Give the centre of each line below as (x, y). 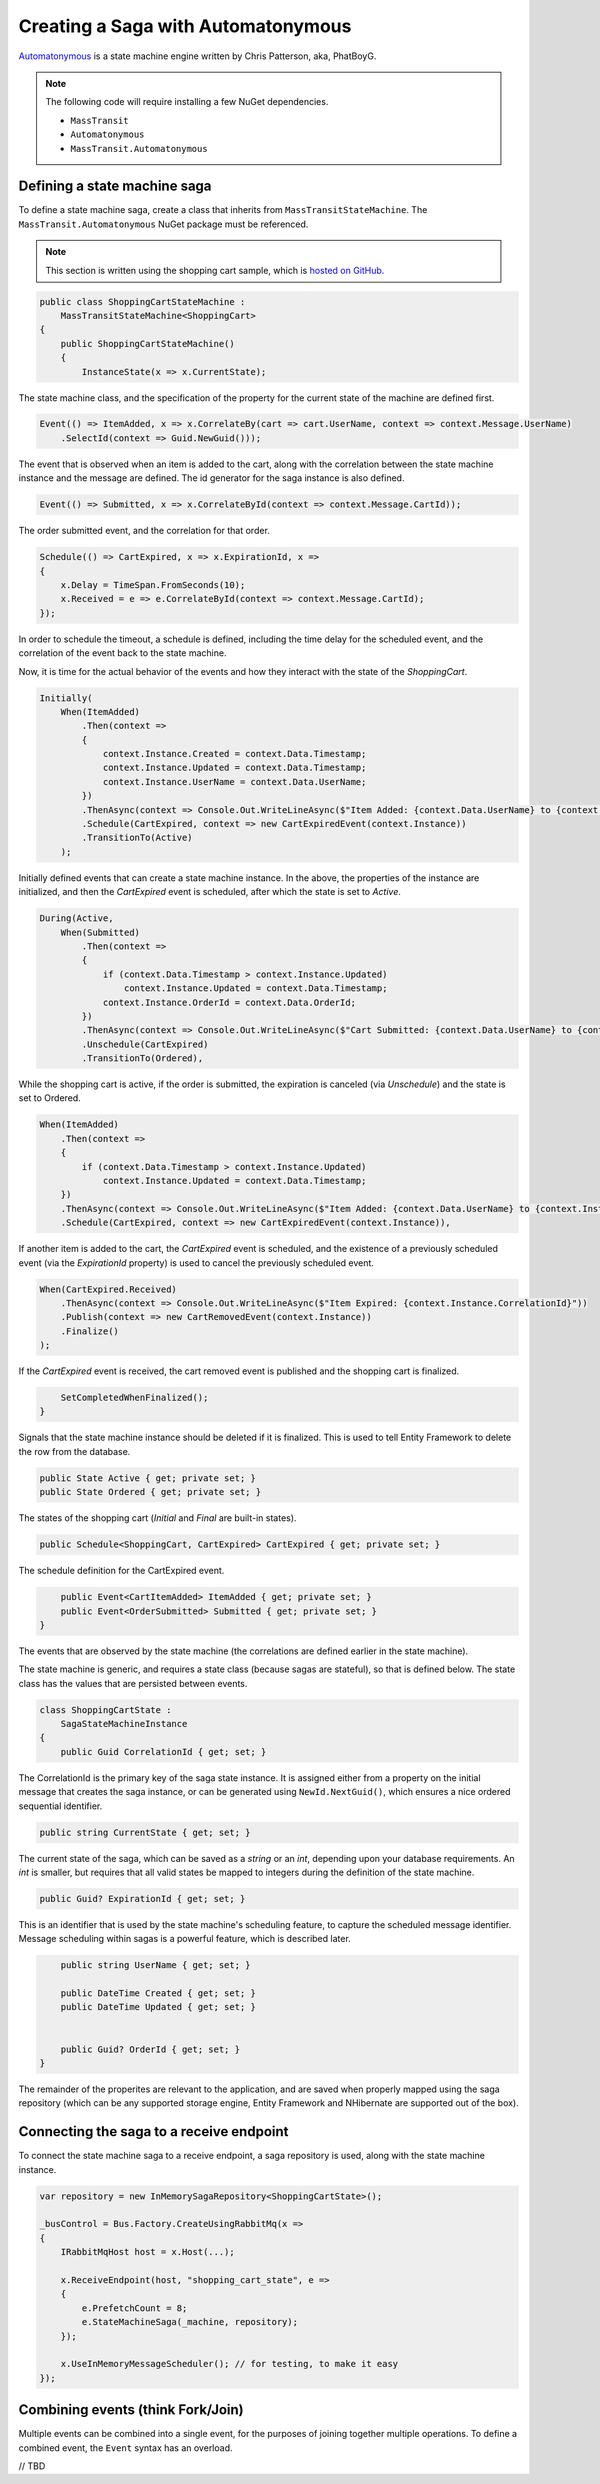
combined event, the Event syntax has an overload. (126, 2447)
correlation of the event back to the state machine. (122, 653)
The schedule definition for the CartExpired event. (121, 1571)
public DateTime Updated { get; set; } (158, 2007)
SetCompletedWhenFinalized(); (134, 1398)
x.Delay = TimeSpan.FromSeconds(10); (153, 584)
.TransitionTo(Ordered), (142, 1058)
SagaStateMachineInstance (124, 1724)
